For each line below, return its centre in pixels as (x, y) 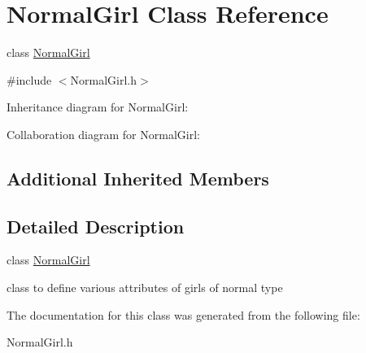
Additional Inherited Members (138, 178)
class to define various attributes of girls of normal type (145, 288)
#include (29, 79)
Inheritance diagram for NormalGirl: (98, 107)
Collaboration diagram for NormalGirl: (103, 134)
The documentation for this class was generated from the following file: (183, 314)
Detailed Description (96, 226)
